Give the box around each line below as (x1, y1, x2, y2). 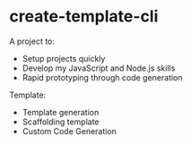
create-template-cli (9, 6, 159, 27)
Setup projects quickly (22, 53, 106, 64)
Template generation (22, 106, 100, 117)
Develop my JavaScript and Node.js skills (22, 63, 176, 73)
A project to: (9, 36, 56, 47)
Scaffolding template (22, 116, 100, 127)
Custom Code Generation (22, 125, 117, 136)
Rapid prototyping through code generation (22, 72, 183, 82)
